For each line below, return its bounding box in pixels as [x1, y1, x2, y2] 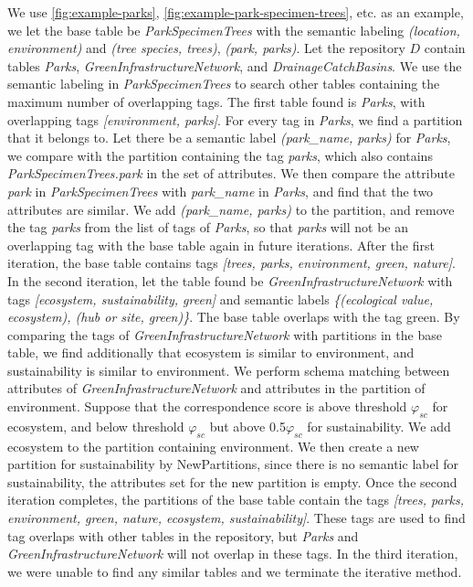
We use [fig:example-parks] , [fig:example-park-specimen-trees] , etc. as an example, [7, 3, 464, 21]
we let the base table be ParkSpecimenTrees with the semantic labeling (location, [7, 20, 460, 39]
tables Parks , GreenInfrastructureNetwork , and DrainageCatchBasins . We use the [7, 56, 462, 75]
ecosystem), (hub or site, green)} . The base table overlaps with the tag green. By [7, 307, 460, 326]
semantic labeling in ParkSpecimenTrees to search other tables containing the [7, 74, 440, 93]
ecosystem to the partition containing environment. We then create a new [7, 436, 419, 455]
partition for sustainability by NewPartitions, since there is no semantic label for [7, 454, 458, 474]
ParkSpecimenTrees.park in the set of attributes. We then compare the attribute [7, 164, 455, 183]
